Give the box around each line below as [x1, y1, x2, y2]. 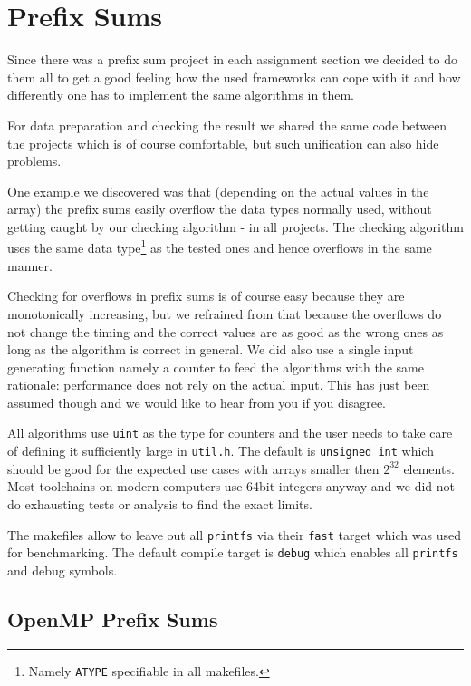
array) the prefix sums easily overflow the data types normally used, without [7, 199, 432, 218]
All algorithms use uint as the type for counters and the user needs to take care [7, 423, 453, 442]
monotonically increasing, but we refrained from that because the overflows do [7, 304, 442, 323]
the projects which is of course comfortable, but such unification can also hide [7, 133, 439, 152]
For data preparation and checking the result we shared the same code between [7, 115, 447, 134]
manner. [7, 256, 53, 275]
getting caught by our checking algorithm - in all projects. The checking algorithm [7, 217, 464, 236]
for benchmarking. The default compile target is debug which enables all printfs [7, 543, 458, 562]
